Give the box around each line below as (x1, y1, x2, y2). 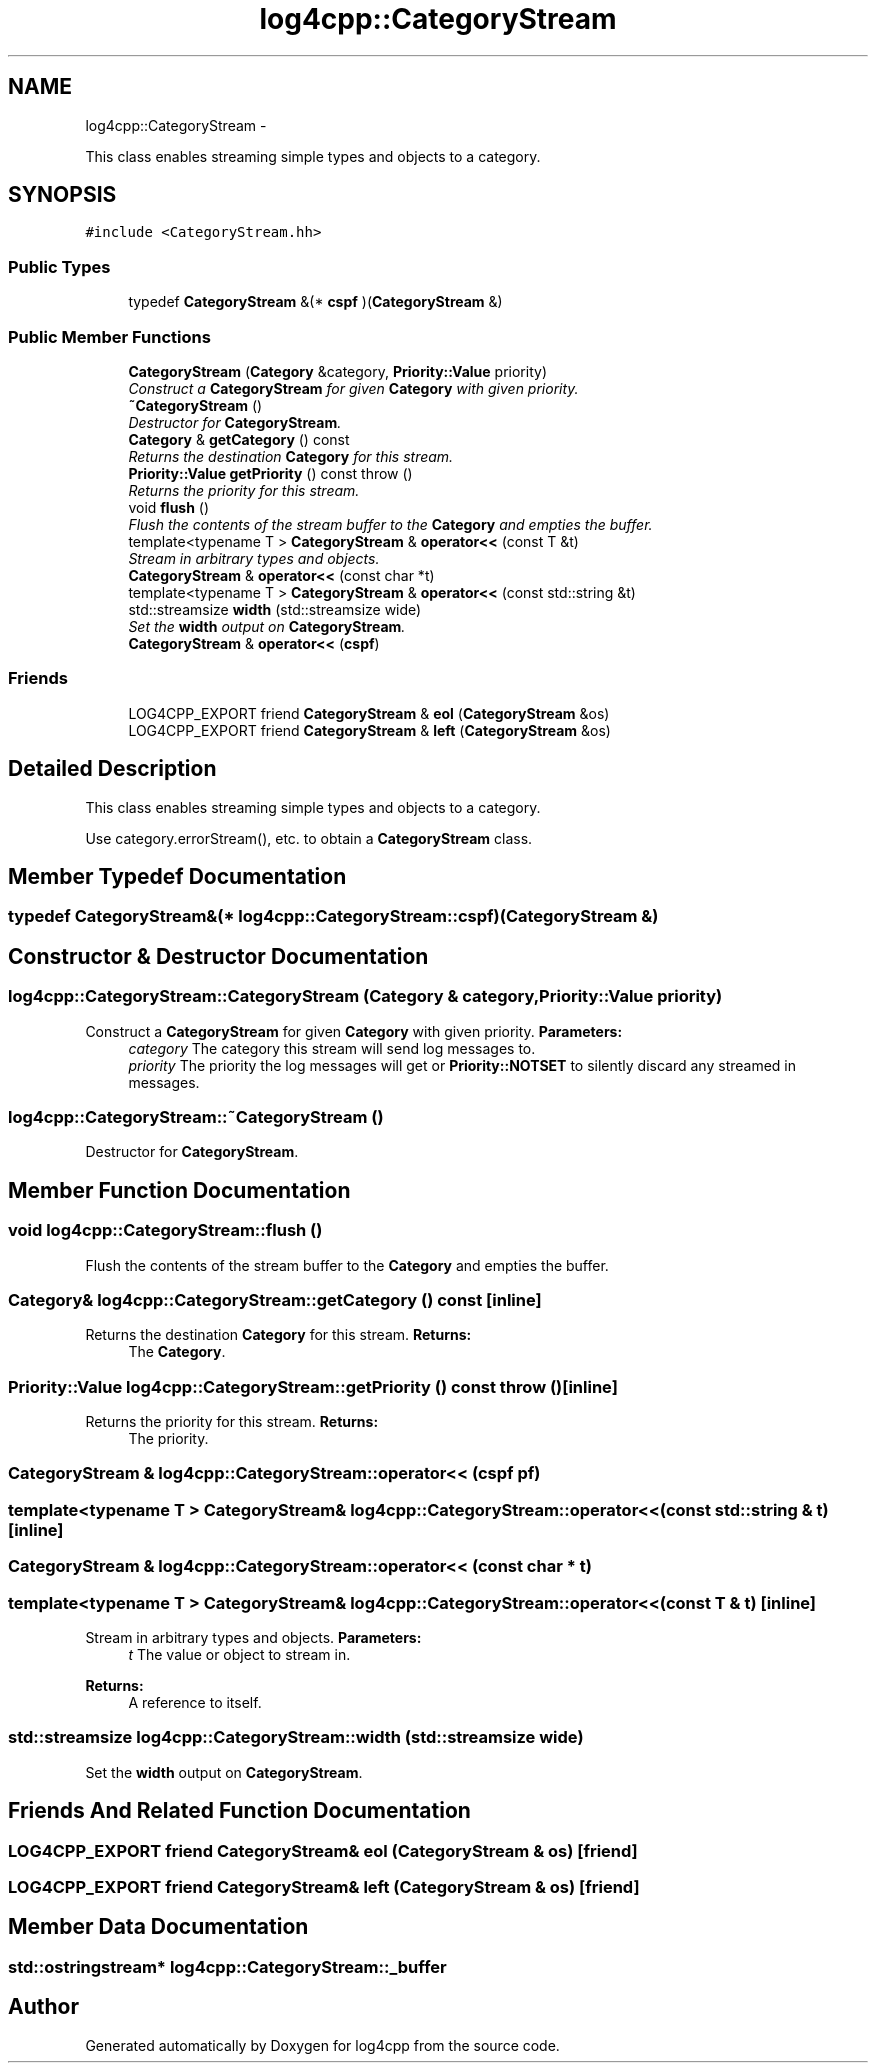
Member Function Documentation (8, 1177, 351, 1203)
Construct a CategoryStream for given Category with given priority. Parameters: (85, 1022, 623, 1040)
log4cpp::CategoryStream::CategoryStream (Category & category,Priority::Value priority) (8, 986, 723, 1007)
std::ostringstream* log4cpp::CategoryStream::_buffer (8, 1956, 447, 1977)
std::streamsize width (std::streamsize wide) (128, 600, 422, 618)
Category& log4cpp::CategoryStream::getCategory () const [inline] (8, 1289, 542, 1310)
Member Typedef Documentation (8, 863, 347, 889)
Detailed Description (8, 756, 217, 782)
